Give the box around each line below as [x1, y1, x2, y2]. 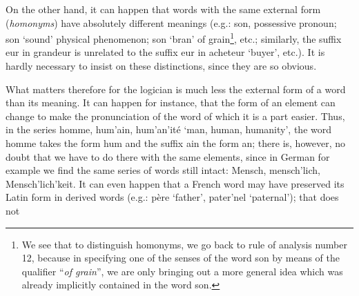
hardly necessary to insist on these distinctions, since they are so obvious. [6, 59, 317, 73]
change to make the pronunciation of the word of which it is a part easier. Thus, [6, 108, 345, 123]
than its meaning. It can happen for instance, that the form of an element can [6, 95, 336, 110]
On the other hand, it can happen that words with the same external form [6, 2, 321, 16]
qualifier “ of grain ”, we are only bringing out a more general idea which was [21, 264, 343, 278]
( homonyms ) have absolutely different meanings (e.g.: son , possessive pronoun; [6, 15, 337, 30]
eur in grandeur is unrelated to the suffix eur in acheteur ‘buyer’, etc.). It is [6, 45, 325, 59]
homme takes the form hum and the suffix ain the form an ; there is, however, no [6, 136, 345, 150]
